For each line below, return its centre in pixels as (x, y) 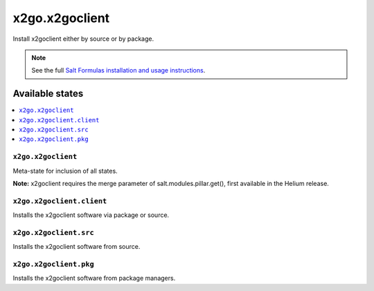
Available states (48, 94)
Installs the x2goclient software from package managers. (94, 278)
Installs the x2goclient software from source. (77, 247)
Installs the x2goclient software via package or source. (91, 215)
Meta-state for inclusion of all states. (65, 171)
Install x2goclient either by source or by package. (83, 39)
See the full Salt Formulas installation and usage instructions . (118, 71)
